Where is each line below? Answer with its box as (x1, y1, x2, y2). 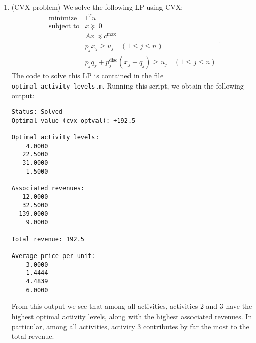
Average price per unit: (11, 252, 95, 260)
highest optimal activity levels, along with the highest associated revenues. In (11, 311, 252, 321)
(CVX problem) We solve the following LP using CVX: (11, 2, 183, 12)
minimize (49, 15, 77, 22)
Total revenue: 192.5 (11, 235, 84, 243)
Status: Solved (11, 108, 63, 116)
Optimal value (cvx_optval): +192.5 (11, 117, 136, 124)
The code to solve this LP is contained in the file (11, 70, 164, 81)
